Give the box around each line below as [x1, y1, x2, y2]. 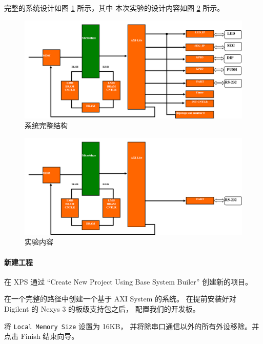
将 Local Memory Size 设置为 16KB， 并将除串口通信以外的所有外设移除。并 [4, 320, 259, 331]
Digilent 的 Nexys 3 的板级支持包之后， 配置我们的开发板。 [4, 303, 200, 314]
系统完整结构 [25, 120, 68, 131]
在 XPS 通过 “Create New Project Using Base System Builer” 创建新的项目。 [4, 276, 253, 287]
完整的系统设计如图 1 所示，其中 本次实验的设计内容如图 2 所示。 [4, 3, 225, 13]
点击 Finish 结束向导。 [4, 331, 79, 341]
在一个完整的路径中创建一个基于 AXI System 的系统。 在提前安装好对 [4, 293, 236, 304]
